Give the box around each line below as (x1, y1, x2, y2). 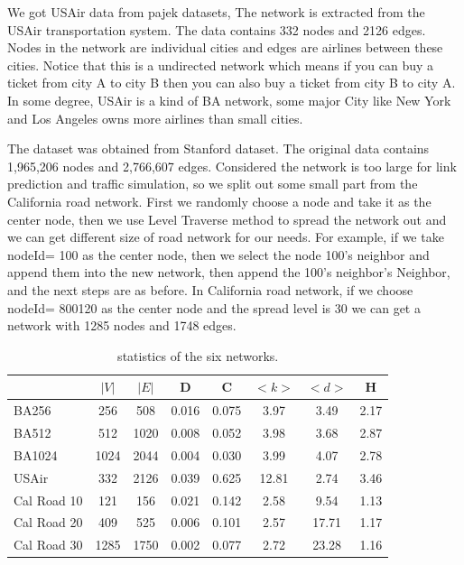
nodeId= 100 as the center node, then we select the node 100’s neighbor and (7, 245, 430, 264)
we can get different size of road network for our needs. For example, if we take (7, 227, 444, 246)
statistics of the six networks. (117, 346, 279, 365)
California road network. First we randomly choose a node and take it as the (7, 191, 432, 210)
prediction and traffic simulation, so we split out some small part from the (7, 174, 418, 193)
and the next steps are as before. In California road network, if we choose (7, 280, 413, 299)
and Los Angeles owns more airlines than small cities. (7, 108, 303, 127)
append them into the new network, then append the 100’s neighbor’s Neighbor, (7, 263, 450, 282)
